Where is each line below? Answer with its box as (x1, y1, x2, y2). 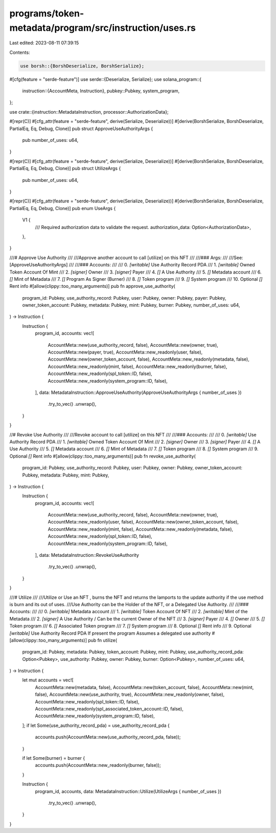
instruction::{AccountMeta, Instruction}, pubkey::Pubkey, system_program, (22, 88, 180, 94)
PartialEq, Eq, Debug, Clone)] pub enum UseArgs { (9, 205, 116, 211)
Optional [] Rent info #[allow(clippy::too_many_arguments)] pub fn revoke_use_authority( (9, 453, 196, 459)
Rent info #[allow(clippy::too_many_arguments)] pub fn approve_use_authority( (9, 283, 176, 289)
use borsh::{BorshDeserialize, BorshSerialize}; (20, 63, 145, 69)
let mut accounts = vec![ (22, 677, 74, 683)
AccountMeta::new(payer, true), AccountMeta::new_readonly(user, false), (48, 349, 203, 356)
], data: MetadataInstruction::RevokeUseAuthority (35, 552, 139, 558)
